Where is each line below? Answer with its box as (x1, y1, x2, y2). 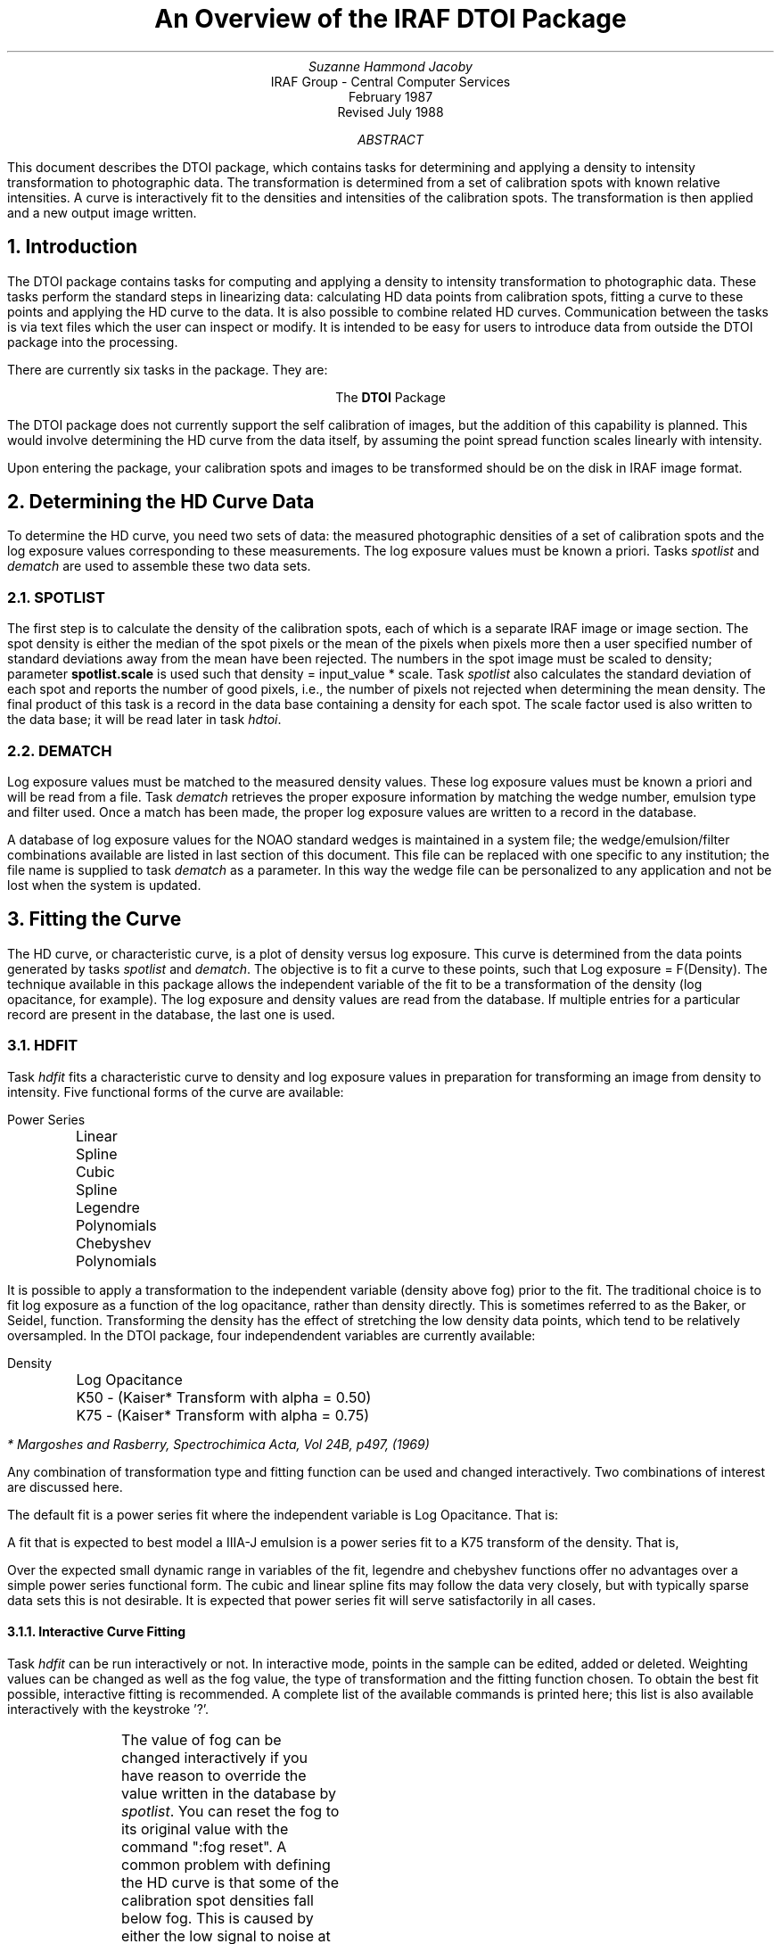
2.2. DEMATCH (7, 741, 112, 760)
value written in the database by (121, 1783, 337, 1802)
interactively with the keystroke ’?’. (7, 1701, 210, 1717)
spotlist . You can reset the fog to (121, 1801, 340, 1820)
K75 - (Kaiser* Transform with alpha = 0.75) (76, 1405, 369, 1424)
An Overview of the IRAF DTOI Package (154, 4, 627, 34)
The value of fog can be (121, 1730, 282, 1749)
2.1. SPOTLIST (7, 588, 105, 606)
